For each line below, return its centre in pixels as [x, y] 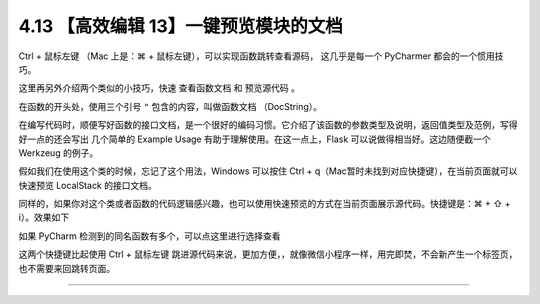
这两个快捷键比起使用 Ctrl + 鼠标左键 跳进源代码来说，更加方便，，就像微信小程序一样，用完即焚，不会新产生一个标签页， [268, 254]
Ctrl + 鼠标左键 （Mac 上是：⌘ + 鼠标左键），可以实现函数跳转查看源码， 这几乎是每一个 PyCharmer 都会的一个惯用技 [261, 56]
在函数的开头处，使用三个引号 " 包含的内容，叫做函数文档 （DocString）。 [170, 106]
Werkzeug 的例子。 [58, 152]
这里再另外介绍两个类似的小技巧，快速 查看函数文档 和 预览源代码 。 [159, 88]
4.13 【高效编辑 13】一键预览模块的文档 [181, 26]
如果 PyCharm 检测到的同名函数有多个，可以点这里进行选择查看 [149, 236]
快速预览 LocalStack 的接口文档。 [87, 185]
